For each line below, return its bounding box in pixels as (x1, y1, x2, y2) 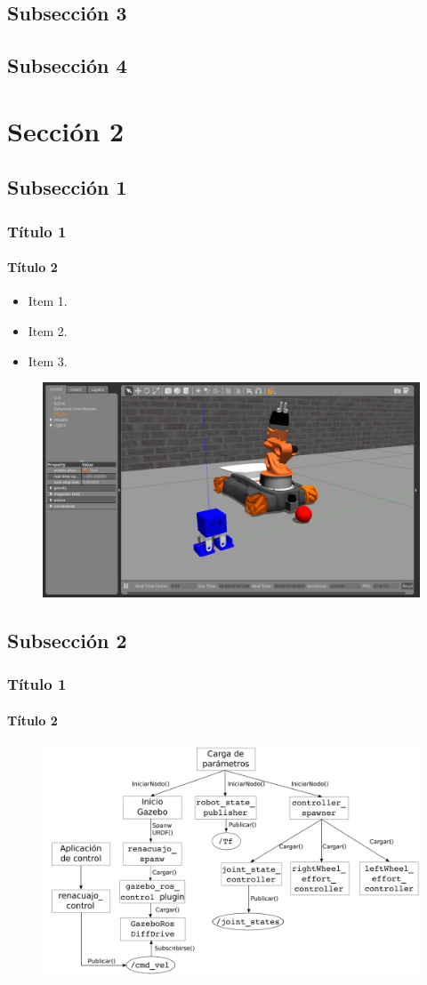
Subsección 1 (7, 173, 127, 201)
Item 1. (28, 292, 68, 310)
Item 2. (28, 321, 68, 340)
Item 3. (28, 351, 68, 370)
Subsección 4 (7, 52, 127, 79)
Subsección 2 (7, 626, 127, 653)
